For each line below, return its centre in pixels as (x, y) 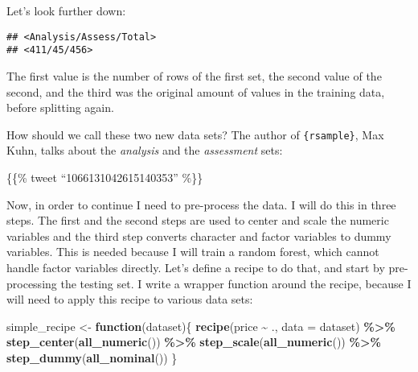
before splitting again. (60, 107)
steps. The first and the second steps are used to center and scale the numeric (198, 220)
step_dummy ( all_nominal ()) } (92, 357)
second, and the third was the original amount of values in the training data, (196, 91)
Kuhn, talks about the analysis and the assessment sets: (145, 150)
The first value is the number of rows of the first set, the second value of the (194, 75)
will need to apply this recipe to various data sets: (130, 299)
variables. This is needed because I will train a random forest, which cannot (193, 252)
